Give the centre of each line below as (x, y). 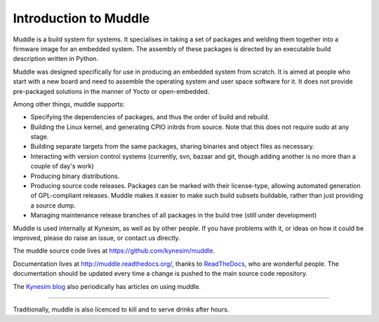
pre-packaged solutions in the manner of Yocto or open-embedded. (111, 91)
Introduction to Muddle (81, 18)
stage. (40, 137)
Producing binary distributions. (75, 176)
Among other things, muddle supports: (69, 104)
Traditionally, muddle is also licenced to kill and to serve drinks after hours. (121, 309)
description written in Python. (55, 59)
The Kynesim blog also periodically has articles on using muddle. (107, 286)
